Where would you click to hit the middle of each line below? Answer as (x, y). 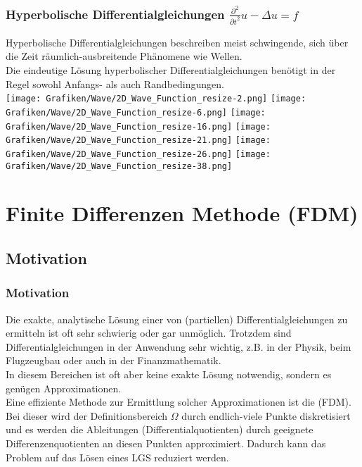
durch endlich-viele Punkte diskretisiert (266, 415)
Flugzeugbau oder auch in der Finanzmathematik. (114, 360)
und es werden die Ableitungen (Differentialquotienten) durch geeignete (160, 429)
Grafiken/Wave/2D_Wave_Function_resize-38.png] (119, 166)
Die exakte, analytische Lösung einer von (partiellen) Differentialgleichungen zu (177, 319)
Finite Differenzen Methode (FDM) (182, 213)
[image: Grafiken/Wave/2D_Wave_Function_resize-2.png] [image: (156, 99)
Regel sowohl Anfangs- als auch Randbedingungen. (115, 83)
